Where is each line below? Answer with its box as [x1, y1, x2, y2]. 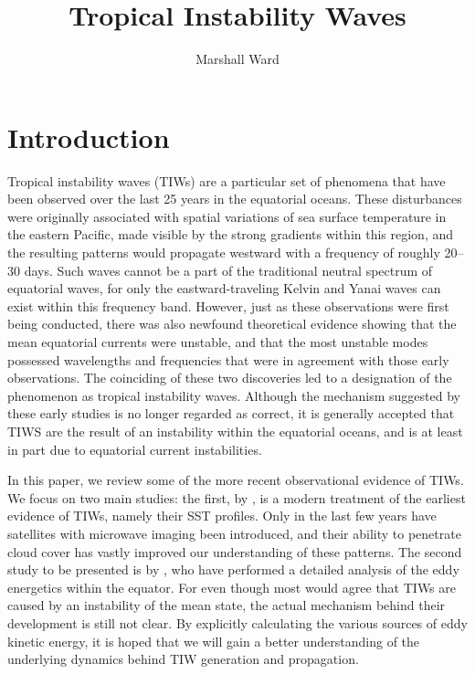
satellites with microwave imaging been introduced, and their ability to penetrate [7, 523, 461, 542]
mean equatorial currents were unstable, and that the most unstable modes [7, 332, 428, 351]
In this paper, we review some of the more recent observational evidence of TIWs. [7, 470, 464, 490]
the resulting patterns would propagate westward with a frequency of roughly [7, 243, 440, 262]
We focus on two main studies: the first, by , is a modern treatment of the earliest [7, 488, 466, 507]
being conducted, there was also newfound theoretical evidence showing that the [7, 314, 457, 333]
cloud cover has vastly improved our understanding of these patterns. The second [7, 542, 462, 561]
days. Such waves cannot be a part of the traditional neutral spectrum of [24, 260, 433, 279]
